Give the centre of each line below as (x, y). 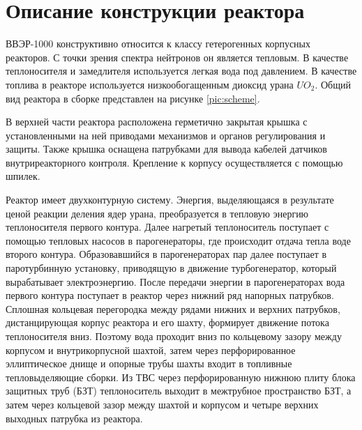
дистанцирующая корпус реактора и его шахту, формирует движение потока (167, 322)
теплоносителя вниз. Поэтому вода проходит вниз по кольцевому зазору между (174, 336)
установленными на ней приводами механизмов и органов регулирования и (166, 135)
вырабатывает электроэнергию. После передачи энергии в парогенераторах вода (175, 281)
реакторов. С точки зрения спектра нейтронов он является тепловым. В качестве (177, 57)
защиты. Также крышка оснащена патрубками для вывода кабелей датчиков (166, 149)
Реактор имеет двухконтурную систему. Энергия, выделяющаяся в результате (170, 200)
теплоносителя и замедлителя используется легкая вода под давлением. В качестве (181, 71)
